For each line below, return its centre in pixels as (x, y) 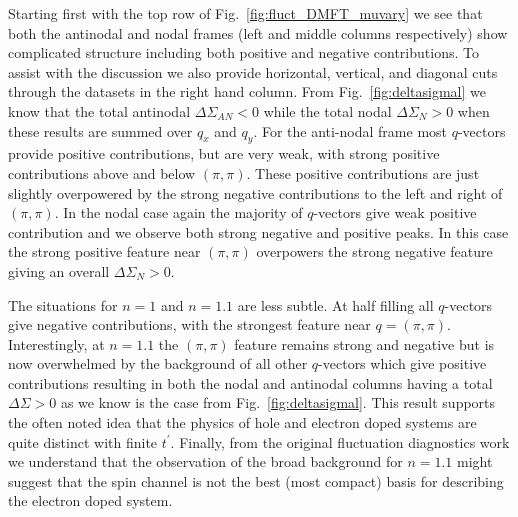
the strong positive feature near (104, 251)
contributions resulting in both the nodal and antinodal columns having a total (250, 382)
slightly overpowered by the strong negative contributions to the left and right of (255, 192)
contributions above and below (102, 172)
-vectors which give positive (402, 363)
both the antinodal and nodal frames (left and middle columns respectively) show (258, 32)
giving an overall (59, 270)
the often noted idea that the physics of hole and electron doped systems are (242, 422)
